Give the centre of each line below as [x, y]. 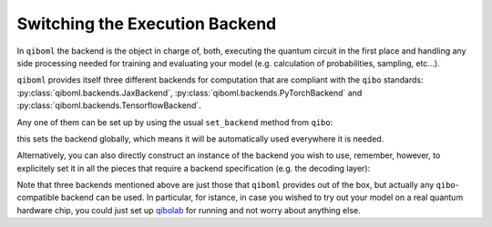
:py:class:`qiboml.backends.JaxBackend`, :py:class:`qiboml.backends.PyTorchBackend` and [190, 93]
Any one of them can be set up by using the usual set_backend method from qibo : [175, 122]
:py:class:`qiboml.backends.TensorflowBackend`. [109, 105]
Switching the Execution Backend [147, 24]
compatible [38, 197]
